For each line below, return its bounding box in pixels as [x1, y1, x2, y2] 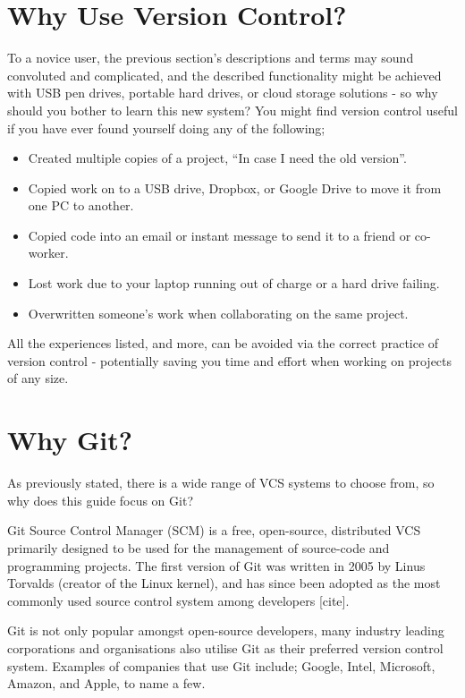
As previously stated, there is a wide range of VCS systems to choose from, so [7, 473, 435, 492]
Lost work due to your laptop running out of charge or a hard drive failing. [28, 274, 440, 293]
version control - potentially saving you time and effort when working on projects [7, 351, 452, 370]
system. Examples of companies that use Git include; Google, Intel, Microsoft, [7, 656, 435, 675]
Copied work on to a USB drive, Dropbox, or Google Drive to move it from [28, 178, 442, 197]
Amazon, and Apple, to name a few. [7, 674, 206, 693]
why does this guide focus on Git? [7, 490, 193, 509]
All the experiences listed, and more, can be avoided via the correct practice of [7, 334, 439, 353]
